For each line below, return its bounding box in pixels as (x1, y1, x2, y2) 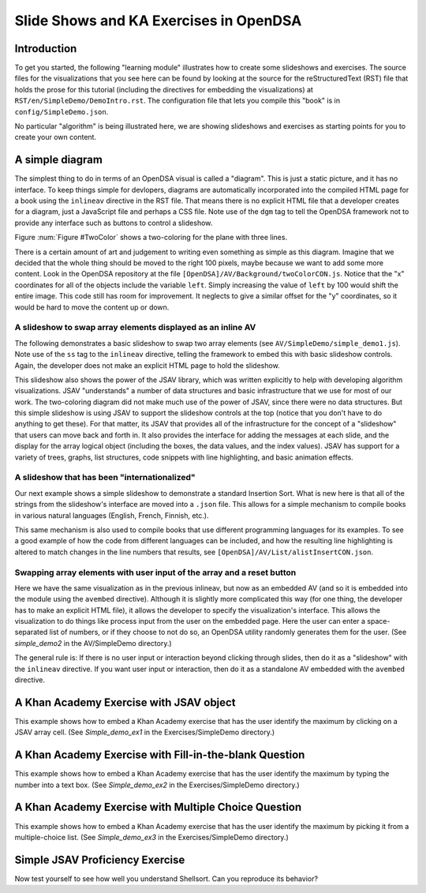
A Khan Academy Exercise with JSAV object (14, 696, 236, 709)
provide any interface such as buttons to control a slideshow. (14, 218, 213, 227)
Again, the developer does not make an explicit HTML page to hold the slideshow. (14, 360, 280, 370)
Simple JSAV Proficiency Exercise (14, 853, 185, 866)
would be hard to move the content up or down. (14, 302, 170, 312)
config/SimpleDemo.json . (14, 107, 109, 116)
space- (367, 617, 390, 626)
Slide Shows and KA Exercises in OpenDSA (14, 12, 302, 29)
